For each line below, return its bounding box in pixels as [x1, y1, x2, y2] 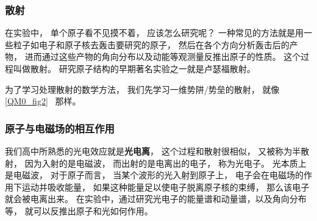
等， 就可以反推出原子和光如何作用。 [5, 204, 153, 217]
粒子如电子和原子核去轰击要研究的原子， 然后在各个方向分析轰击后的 [13, 38, 290, 51]
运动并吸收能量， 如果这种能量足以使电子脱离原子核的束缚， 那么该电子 [21, 180, 310, 193]
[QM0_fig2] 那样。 [5, 95, 81, 107]
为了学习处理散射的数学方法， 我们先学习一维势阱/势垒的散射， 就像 [5, 82, 280, 95]
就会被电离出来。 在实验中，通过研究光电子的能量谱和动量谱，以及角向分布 [5, 192, 307, 205]
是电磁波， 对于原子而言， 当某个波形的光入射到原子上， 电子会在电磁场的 [5, 168, 304, 181]
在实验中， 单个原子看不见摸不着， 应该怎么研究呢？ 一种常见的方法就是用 [5, 26, 304, 39]
